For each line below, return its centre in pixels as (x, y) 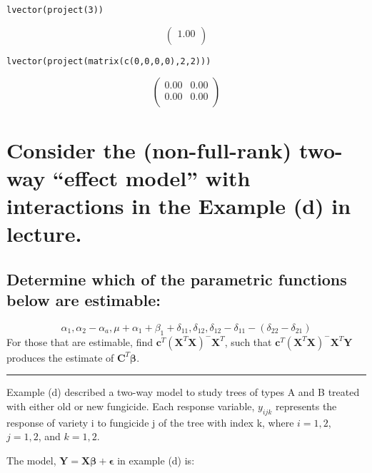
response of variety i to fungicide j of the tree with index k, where (150, 422)
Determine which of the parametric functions (177, 279)
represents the (306, 406)
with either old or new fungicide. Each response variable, (131, 406)
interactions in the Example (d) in (179, 205)
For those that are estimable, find (80, 341)
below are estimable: (84, 300)
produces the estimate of (60, 357)
